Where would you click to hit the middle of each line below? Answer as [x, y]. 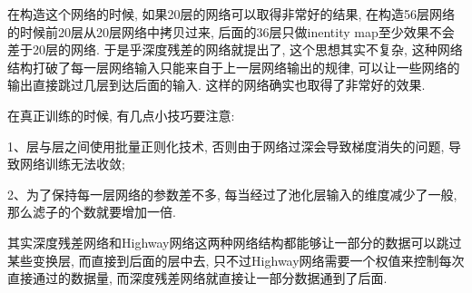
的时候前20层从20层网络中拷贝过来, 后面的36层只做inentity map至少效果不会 [231, 31]
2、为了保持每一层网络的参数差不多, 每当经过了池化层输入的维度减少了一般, [232, 194]
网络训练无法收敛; [72, 164]
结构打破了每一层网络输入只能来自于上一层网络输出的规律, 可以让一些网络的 [234, 67]
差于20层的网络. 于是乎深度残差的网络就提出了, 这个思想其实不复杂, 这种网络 [235, 49]
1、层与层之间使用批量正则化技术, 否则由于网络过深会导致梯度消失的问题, [226, 146]
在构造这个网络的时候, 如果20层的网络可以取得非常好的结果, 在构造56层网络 [231, 14]
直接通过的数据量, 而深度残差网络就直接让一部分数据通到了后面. [197, 278]
